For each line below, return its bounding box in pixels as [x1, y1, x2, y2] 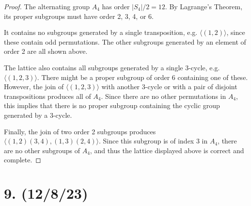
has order [102, 1, 130, 11]
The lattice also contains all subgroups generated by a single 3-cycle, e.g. [4, 62, 220, 72]
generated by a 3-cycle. [4, 110, 72, 120]
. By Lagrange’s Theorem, [165, 1, 243, 11]
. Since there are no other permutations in [101, 91, 226, 101]
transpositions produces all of [4, 91, 91, 101]
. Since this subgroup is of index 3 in [98, 136, 208, 146]
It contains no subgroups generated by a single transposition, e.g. [4, 27, 198, 37]
